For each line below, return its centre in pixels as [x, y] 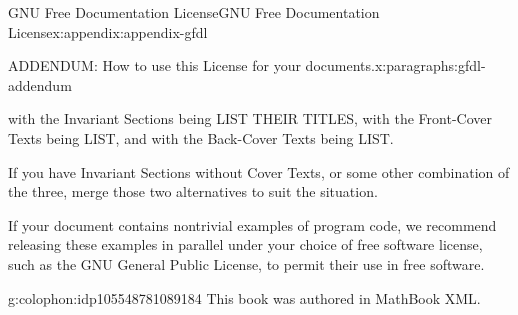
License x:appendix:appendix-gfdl [108, 31]
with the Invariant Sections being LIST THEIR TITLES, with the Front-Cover [250, 118]
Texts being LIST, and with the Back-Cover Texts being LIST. [201, 137]
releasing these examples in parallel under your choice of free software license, [245, 244]
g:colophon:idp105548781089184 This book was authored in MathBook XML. [244, 297]
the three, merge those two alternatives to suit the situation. [193, 191]
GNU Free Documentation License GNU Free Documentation [194, 12]
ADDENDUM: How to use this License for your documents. [191, 65]
